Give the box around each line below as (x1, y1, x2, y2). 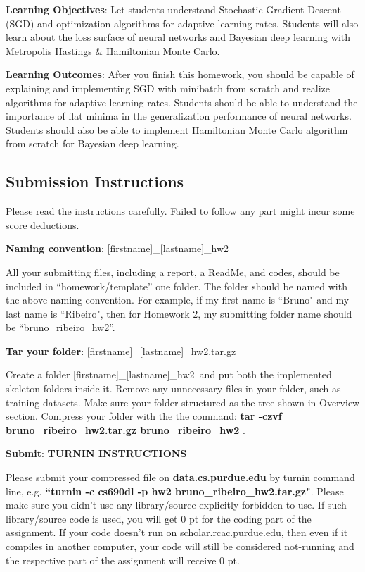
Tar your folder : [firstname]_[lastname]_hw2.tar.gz (6, 343, 236, 358)
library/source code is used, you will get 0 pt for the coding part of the (6, 511, 312, 526)
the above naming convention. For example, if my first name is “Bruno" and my (6, 292, 350, 307)
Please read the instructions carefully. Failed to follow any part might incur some (6, 204, 355, 218)
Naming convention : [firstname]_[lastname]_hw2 (6, 241, 229, 256)
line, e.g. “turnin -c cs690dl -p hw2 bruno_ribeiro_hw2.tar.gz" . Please (6, 483, 344, 498)
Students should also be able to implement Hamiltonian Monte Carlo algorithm (6, 122, 348, 137)
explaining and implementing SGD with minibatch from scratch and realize (6, 80, 330, 95)
